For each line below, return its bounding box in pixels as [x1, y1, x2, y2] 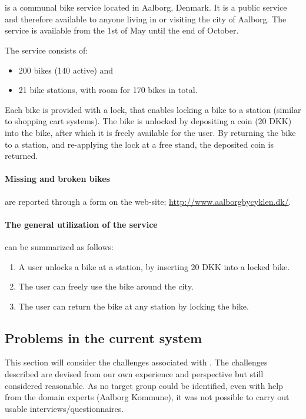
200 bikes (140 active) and [18, 64, 114, 76]
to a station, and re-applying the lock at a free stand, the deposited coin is [5, 138, 274, 150]
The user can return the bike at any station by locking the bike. [18, 300, 249, 312]
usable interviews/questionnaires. [5, 402, 124, 414]
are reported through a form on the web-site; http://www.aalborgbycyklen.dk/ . [5, 195, 291, 207]
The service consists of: [5, 44, 88, 56]
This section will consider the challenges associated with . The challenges [5, 356, 268, 368]
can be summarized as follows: [5, 240, 114, 252]
